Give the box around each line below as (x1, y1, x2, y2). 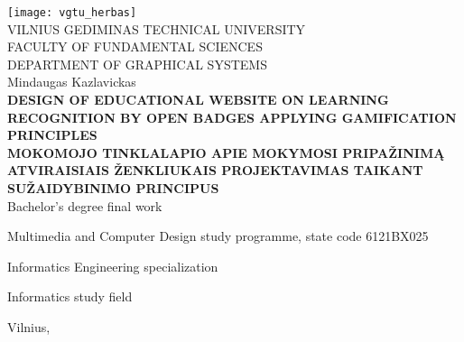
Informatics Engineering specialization (7, 256, 218, 275)
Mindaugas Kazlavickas (7, 72, 136, 91)
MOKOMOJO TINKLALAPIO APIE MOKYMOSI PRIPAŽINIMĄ (7, 143, 445, 162)
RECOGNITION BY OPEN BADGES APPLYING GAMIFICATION (7, 107, 457, 126)
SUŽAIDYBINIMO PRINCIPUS (7, 179, 219, 197)
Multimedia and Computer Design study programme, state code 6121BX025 (7, 226, 429, 245)
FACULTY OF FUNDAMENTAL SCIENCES (7, 37, 263, 56)
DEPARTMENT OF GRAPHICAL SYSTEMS (7, 54, 267, 73)
